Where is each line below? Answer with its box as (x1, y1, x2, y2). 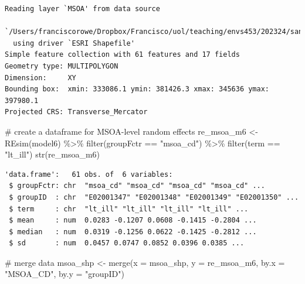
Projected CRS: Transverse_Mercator (5, 108, 148, 117)
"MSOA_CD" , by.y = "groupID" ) (5, 268, 124, 280)
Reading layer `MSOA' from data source (5, 5, 160, 13)
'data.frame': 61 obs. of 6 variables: (5, 170, 173, 179)
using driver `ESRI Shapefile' (13, 39, 135, 47)
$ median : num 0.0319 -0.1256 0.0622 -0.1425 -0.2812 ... (9, 227, 257, 236)
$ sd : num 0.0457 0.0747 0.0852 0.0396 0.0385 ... (9, 239, 245, 248)
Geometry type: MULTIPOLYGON (5, 61, 118, 70)
